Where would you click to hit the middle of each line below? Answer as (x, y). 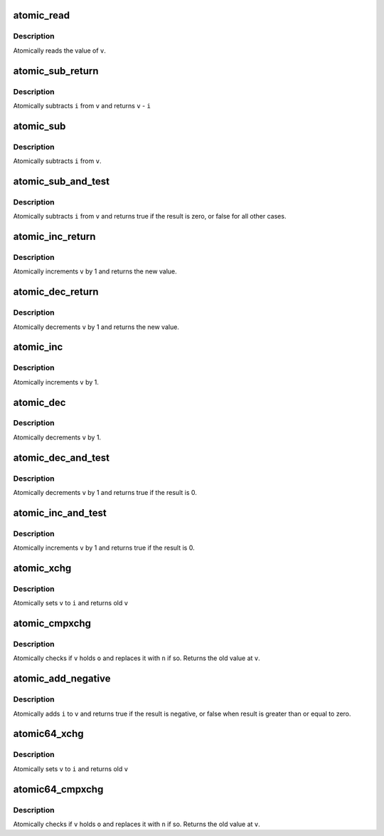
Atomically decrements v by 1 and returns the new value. (96, 327)
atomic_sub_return (56, 71)
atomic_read (42, 15)
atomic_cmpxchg (52, 623)
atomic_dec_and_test (62, 458)
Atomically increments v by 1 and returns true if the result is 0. (104, 548)
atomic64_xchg (49, 734)
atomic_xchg (42, 568)
